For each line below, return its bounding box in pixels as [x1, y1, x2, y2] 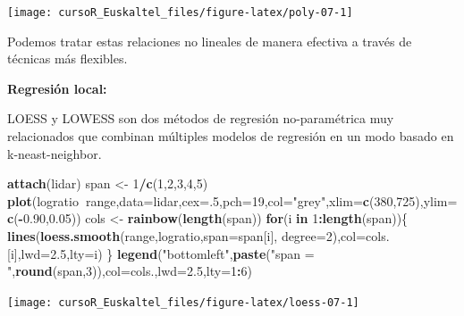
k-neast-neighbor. [7, 144, 102, 162]
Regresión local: [7, 79, 107, 97]
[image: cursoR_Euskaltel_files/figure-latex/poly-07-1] [7, 6, 353, 19]
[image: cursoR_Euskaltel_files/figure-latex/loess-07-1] [7, 295, 359, 309]
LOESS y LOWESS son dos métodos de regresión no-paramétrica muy [7, 109, 394, 128]
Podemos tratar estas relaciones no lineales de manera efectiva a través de [7, 31, 412, 50]
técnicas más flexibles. [7, 49, 128, 68]
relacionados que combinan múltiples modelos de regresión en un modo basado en [7, 127, 454, 146]
